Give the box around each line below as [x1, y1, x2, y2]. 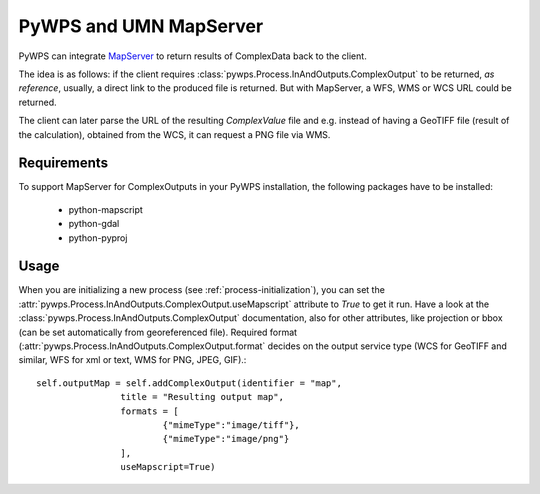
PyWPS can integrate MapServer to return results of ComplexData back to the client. [18, 50, 367, 62]
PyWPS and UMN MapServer [18, 15, 264, 37]
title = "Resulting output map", [120, 391, 285, 403]
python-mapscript [68, 203, 144, 215]
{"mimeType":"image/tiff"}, [162, 420, 300, 430]
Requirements [18, 155, 109, 172]
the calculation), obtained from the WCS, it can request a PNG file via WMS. [18, 128, 331, 140]
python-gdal [68, 218, 120, 230]
